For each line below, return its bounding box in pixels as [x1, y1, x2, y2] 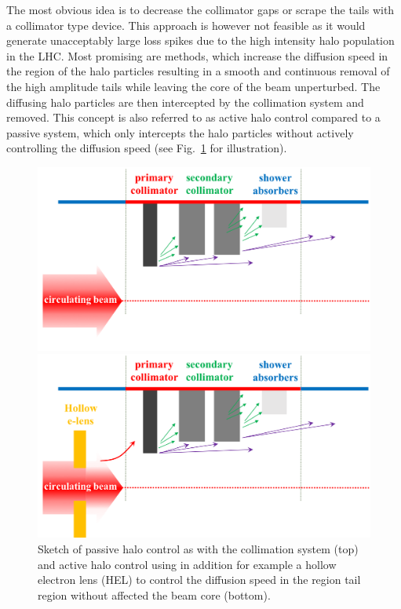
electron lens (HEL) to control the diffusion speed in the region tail [38, 571, 361, 588]
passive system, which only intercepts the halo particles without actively [6, 124, 354, 140]
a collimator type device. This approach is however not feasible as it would [6, 16, 366, 33]
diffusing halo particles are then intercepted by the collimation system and [6, 93, 364, 110]
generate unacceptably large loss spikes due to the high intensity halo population [6, 32, 395, 49]
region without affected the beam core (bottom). [38, 586, 271, 603]
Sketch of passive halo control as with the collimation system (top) [38, 541, 359, 556]
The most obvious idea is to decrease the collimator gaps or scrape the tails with [6, 2, 395, 17]
